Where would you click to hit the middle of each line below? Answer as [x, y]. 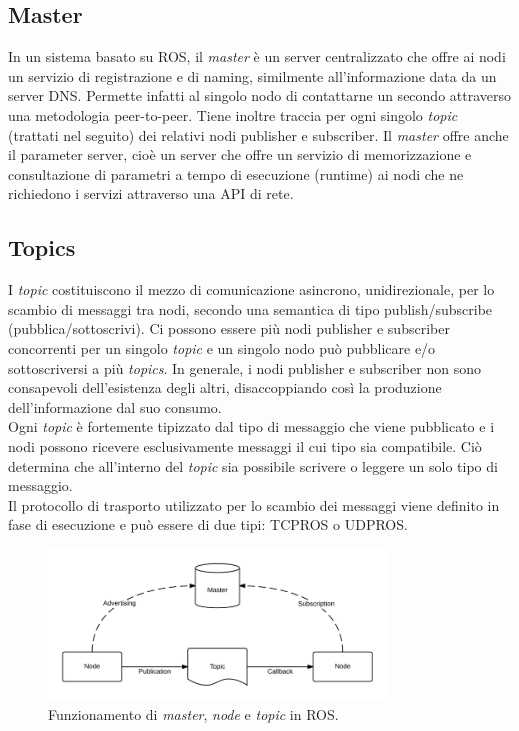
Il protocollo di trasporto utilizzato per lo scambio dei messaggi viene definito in [254, 504]
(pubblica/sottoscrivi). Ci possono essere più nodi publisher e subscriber [229, 328]
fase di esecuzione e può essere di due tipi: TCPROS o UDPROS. [208, 524]
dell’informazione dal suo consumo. [115, 406]
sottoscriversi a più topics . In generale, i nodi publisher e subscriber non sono [244, 367]
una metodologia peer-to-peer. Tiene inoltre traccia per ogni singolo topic [233, 114]
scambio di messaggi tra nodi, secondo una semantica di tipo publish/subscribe [250, 308]
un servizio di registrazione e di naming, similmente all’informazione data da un [252, 75]
